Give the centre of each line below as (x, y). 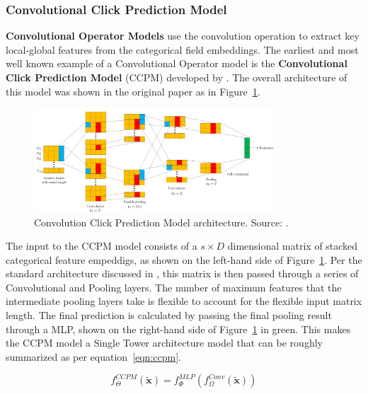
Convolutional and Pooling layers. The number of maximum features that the (174, 287)
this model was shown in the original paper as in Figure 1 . (133, 91)
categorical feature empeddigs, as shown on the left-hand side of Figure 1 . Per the (184, 259)
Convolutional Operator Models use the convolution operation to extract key (183, 36)
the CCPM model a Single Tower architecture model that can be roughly (164, 343)
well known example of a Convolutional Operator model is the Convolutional (177, 63)
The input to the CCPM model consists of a (102, 246)
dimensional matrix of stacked (293, 246)
